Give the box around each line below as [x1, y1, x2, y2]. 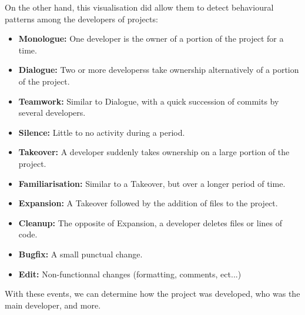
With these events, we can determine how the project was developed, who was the [5, 287, 300, 300]
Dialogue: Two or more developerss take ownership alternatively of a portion [18, 63, 299, 76]
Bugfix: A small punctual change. [18, 247, 143, 260]
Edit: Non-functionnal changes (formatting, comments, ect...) [18, 267, 242, 280]
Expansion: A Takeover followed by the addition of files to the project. [18, 197, 278, 209]
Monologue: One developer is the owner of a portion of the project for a [18, 32, 284, 45]
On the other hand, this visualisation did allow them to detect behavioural [5, 1, 274, 13]
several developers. [18, 106, 86, 119]
